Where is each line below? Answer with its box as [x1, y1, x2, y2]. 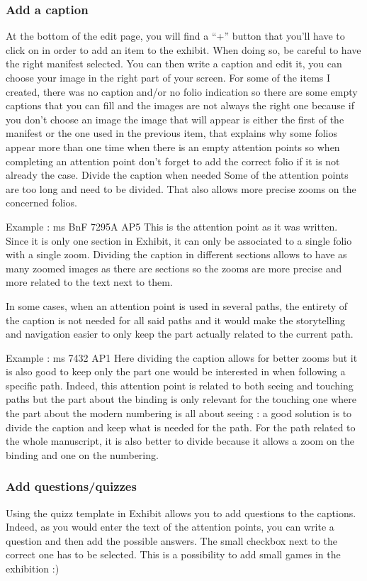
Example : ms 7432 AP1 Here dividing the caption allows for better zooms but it [6, 350, 358, 365]
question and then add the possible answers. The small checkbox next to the [6, 533, 337, 548]
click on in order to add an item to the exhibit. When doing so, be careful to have [6, 42, 361, 57]
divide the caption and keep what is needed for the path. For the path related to [6, 419, 356, 434]
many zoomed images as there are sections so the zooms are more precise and [6, 260, 342, 275]
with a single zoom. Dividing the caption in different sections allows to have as [6, 247, 347, 262]
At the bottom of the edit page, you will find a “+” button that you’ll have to [6, 28, 345, 43]
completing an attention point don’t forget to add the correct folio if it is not [6, 153, 340, 168]
